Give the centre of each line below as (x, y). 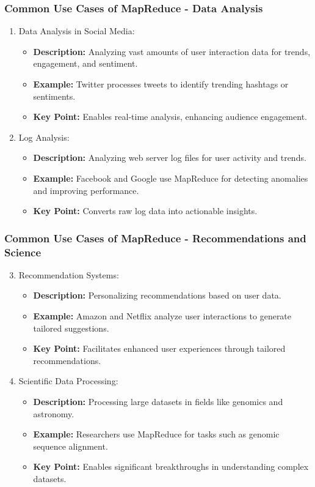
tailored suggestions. (71, 328)
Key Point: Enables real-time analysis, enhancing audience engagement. (170, 117)
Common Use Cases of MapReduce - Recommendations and (155, 238)
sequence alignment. (71, 446)
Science (23, 252)
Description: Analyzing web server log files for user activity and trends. (170, 158)
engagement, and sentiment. (85, 63)
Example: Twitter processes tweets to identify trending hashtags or (161, 84)
